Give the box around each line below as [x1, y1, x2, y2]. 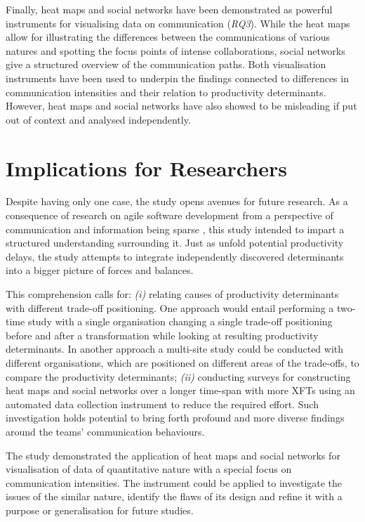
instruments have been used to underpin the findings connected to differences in [6, 70, 349, 85]
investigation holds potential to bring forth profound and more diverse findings [6, 410, 345, 425]
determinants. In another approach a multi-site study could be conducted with [6, 341, 344, 356]
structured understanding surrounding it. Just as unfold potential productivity [6, 235, 344, 250]
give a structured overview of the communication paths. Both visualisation [6, 57, 326, 72]
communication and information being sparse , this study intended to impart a [6, 221, 345, 236]
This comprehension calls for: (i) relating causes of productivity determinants [6, 287, 339, 301]
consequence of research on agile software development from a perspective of [6, 208, 333, 223]
